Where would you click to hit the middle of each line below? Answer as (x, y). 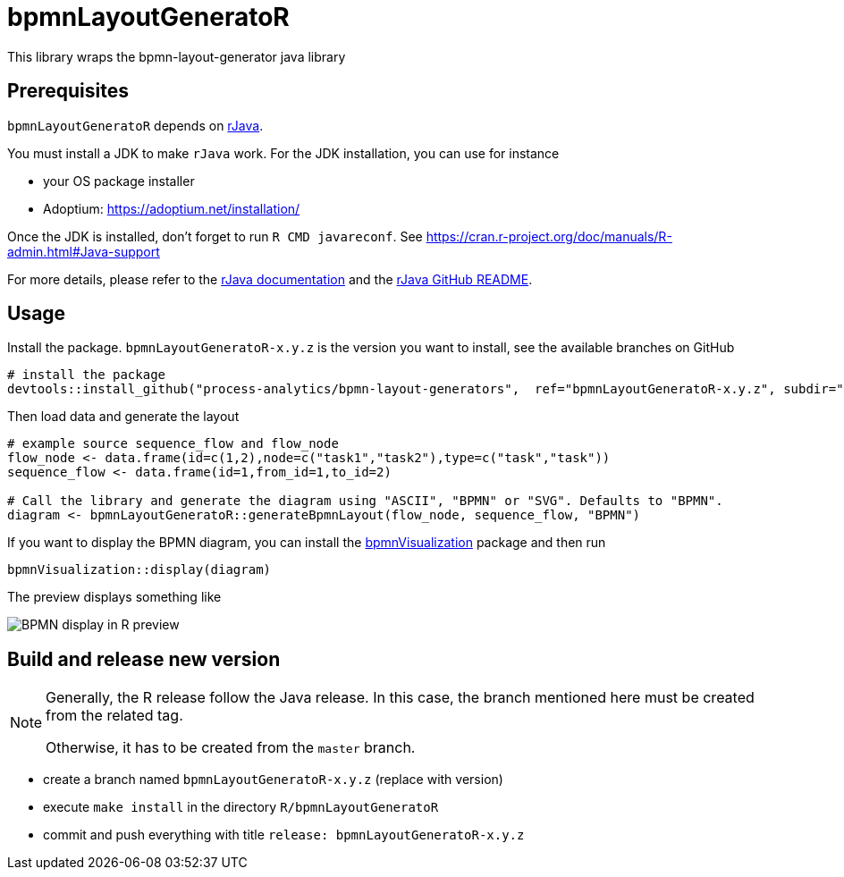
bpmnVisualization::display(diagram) (139, 570)
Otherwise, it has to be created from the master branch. (231, 748)
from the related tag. (114, 716)
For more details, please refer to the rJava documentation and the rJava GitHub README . (270, 279)
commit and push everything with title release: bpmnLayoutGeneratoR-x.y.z (284, 835)
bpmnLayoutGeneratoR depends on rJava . (135, 125)
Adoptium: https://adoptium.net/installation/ (172, 208)
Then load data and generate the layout (123, 417)
